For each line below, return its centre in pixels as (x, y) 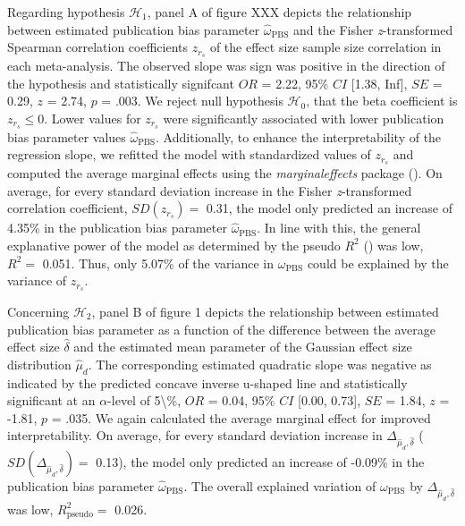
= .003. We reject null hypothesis (192, 101)
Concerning (38, 311)
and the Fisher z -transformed (373, 29)
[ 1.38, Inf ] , (379, 83)
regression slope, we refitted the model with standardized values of (189, 154)
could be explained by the (378, 263)
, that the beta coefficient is (382, 101)
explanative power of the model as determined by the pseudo (174, 245)
